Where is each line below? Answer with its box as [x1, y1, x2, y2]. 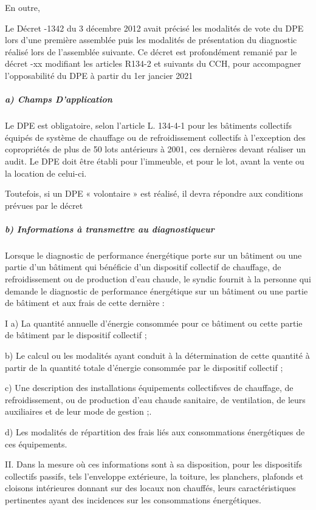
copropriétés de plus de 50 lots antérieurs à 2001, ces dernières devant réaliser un [5, 143, 306, 155]
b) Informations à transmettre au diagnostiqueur [5, 222, 215, 235]
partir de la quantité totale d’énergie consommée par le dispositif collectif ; [5, 361, 283, 373]
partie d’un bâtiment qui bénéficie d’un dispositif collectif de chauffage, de [5, 260, 281, 273]
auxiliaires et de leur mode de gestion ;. [5, 405, 152, 418]
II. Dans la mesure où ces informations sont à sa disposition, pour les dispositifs [5, 458, 302, 471]
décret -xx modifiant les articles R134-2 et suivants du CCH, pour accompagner [5, 57, 301, 70]
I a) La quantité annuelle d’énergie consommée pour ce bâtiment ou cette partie [5, 316, 303, 329]
